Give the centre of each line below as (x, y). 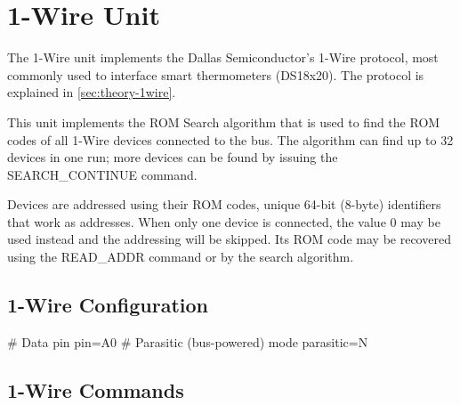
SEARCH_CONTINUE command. (102, 174)
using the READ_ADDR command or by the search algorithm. (181, 257)
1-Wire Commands (96, 389)
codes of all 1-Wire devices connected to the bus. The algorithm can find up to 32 (230, 139)
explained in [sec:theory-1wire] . (92, 92)
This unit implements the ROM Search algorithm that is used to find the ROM (224, 121)
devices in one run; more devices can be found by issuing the (173, 157)
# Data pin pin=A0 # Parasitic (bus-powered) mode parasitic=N (188, 341)
